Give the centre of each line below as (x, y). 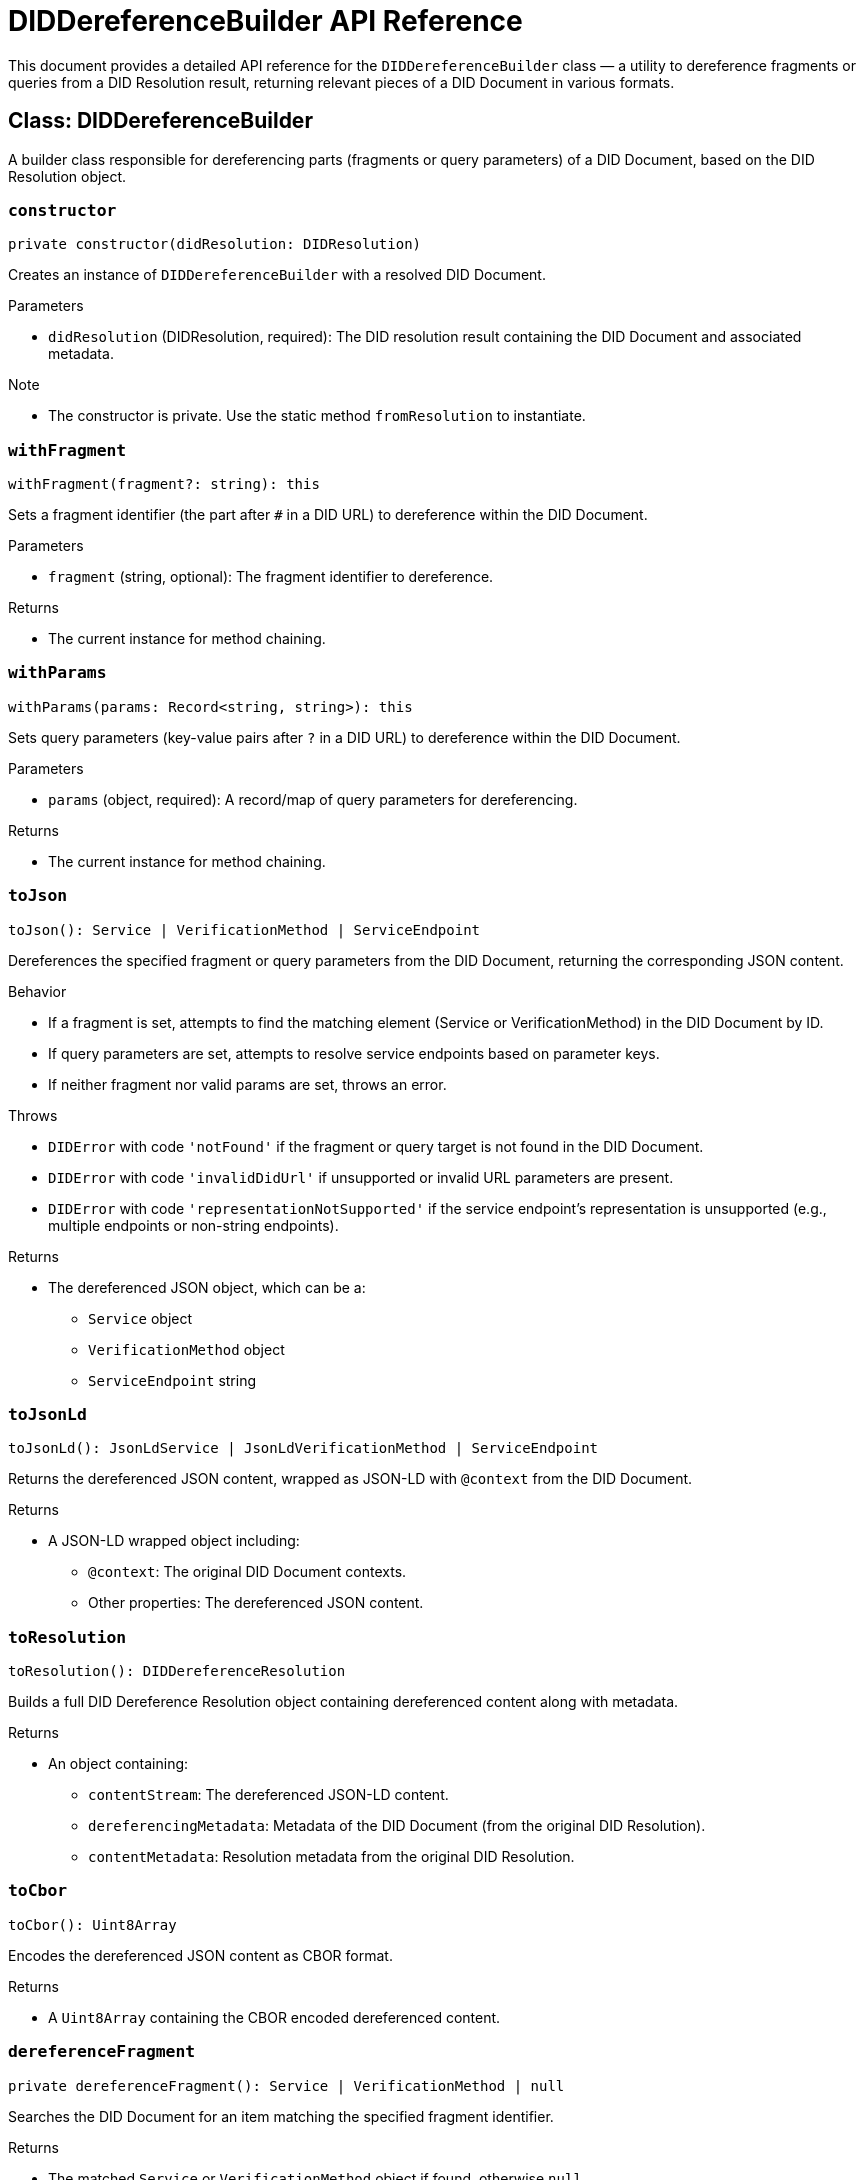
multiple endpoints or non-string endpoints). (193, 1225)
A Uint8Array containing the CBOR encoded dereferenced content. (274, 2017)
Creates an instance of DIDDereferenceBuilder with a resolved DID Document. (277, 275)
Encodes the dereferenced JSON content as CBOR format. (200, 1955)
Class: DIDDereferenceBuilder (160, 121)
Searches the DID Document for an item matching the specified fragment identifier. (281, 2116)
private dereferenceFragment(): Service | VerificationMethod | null (286, 2085)
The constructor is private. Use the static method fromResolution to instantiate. (317, 416)
